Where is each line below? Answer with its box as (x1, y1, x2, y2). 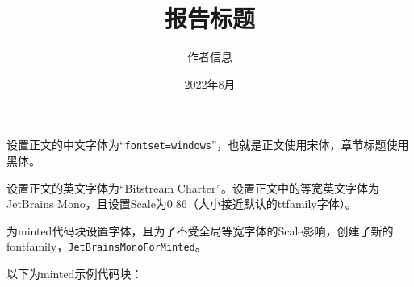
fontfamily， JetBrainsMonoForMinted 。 (6, 238, 207, 255)
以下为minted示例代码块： (6, 265, 143, 281)
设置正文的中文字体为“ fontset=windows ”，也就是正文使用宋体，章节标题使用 (6, 136, 409, 153)
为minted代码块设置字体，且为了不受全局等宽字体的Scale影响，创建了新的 (6, 222, 394, 239)
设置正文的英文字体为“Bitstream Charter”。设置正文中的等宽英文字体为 (6, 179, 379, 196)
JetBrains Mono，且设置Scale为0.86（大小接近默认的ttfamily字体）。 (6, 195, 357, 212)
